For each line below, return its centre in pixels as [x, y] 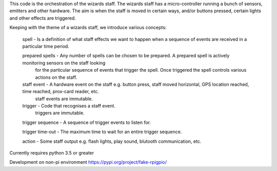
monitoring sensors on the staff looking [64, 63]
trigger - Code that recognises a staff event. [69, 106]
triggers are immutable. [60, 113]
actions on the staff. [56, 77]
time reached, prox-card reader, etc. [61, 92]
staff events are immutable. [64, 99]
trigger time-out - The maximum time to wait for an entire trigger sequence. [102, 132]
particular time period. [46, 46]
